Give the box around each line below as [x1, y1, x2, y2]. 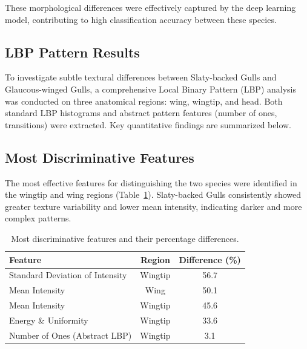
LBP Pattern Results [5, 42, 140, 61]
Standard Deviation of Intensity [9, 269, 127, 281]
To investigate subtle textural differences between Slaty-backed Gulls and [5, 71, 277, 83]
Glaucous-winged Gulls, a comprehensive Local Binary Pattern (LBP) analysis [5, 82, 296, 95]
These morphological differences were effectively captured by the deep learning [5, 1, 296, 13]
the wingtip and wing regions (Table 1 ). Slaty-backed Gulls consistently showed [5, 188, 301, 201]
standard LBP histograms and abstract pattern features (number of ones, [5, 106, 277, 119]
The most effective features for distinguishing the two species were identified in [5, 176, 297, 189]
